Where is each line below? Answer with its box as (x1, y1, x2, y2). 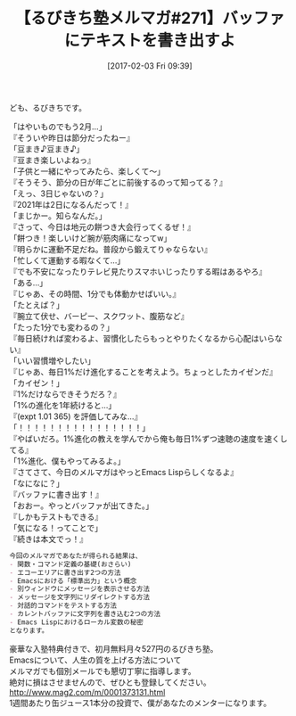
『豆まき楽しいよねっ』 (9, 154, 95, 165)
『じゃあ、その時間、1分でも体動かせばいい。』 (9, 288, 181, 299)
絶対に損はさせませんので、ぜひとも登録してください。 (9, 677, 211, 687)
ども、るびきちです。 (9, 102, 87, 112)
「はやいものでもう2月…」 (9, 121, 107, 132)
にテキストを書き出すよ (63, 30, 236, 51)
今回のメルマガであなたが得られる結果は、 (9, 551, 143, 560)
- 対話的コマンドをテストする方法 (9, 601, 118, 611)
